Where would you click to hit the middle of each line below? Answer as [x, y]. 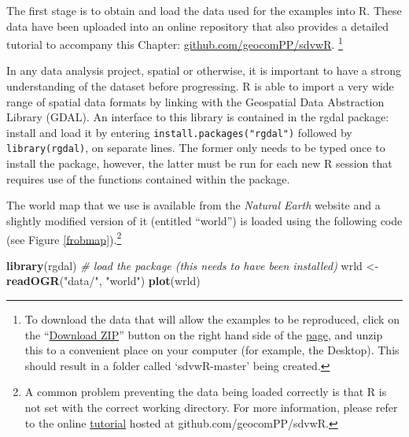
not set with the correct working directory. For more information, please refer [211, 407]
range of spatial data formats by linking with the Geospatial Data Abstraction [195, 101]
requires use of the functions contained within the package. [148, 178]
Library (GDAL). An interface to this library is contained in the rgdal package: [198, 117]
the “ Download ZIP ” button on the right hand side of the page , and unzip [204, 334]
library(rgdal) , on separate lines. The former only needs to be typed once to [196, 148]
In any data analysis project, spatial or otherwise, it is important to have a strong [204, 70]
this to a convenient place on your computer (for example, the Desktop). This [212, 350]
